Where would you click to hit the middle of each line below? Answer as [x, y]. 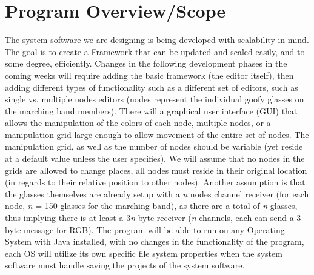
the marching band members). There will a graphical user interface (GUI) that [151, 111]
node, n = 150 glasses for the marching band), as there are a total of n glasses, [151, 206]
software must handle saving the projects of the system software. [125, 265]
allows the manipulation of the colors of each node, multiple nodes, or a [138, 123]
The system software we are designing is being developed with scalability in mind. [157, 40]
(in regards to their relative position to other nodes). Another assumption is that [155, 182]
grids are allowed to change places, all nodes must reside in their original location [156, 170]
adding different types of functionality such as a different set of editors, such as [152, 87]
